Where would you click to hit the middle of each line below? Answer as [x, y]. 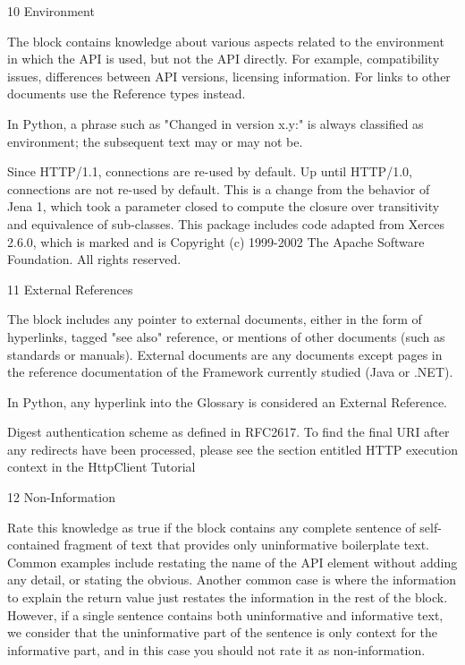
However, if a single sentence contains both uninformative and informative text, [225, 614]
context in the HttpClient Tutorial [101, 467]
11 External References [70, 289]
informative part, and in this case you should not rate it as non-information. [216, 649]
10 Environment [51, 11]
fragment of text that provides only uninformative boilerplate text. [247, 545]
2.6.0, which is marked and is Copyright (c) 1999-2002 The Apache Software [216, 241]
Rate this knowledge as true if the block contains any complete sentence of [211, 527]
